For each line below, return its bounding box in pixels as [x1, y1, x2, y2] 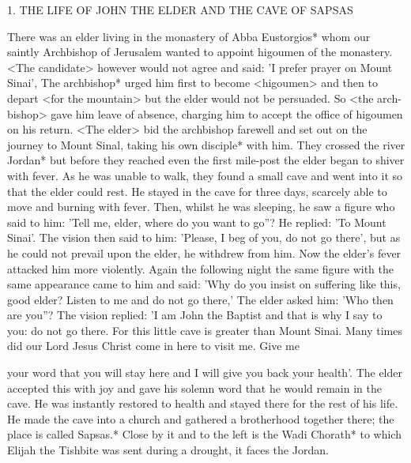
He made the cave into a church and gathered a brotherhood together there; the [7, 410, 394, 427]
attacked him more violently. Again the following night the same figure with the [7, 260, 394, 277]
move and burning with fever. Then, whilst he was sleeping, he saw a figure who [7, 198, 395, 215]
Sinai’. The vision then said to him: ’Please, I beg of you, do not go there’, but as [7, 229, 401, 246]
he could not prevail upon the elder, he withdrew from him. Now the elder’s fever [7, 244, 402, 261]
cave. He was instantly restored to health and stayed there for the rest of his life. [7, 395, 398, 412]
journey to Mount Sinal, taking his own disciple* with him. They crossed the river [7, 136, 405, 152]
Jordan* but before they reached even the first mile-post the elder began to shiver [7, 152, 405, 168]
